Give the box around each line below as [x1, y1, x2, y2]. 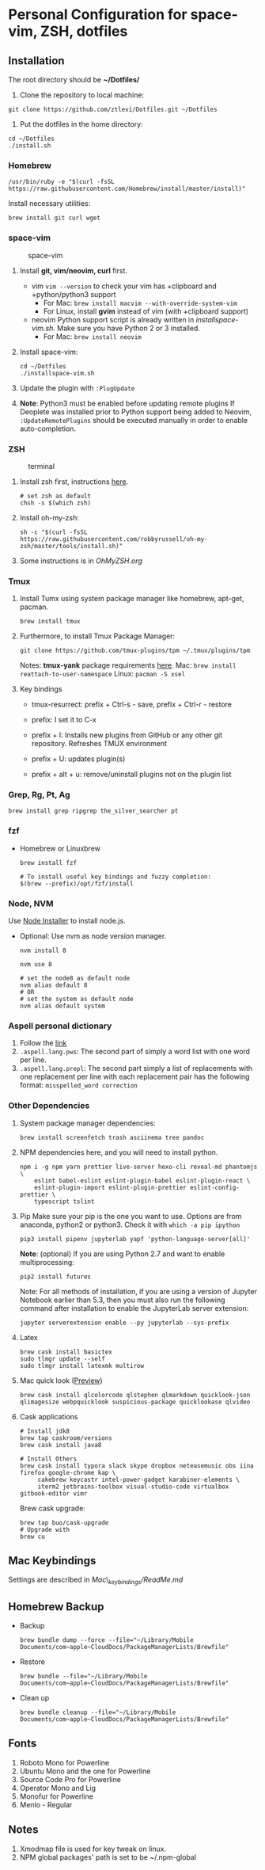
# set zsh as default [19, 492, 91, 500]
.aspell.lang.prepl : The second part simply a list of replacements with [19, 1064, 253, 1073]
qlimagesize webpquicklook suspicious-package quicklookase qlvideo [19, 1398, 251, 1406]
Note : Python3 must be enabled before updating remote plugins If [19, 398, 235, 408]
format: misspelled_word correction [19, 1080, 138, 1090]
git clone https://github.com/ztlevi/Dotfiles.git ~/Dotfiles [8, 105, 218, 113]
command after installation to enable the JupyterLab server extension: [19, 1303, 249, 1312]
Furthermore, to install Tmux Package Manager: [19, 631, 176, 641]
